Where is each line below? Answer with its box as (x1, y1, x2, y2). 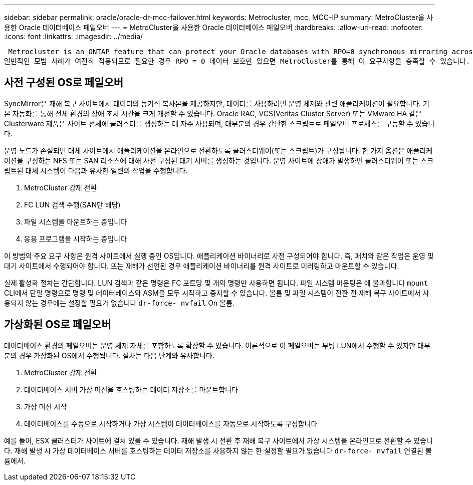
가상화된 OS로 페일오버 (4, 318, 111, 331)
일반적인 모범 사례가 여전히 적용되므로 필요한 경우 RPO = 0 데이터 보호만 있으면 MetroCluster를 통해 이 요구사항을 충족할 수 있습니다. (4, 57, 470, 65)
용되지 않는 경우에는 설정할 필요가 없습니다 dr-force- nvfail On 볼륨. (4, 298, 234, 307)
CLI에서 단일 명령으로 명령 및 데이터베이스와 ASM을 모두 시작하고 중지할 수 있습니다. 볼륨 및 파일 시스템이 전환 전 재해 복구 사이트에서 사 (4, 288, 429, 297)
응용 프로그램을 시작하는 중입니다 (24, 234, 127, 243)
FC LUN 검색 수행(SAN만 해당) (24, 200, 121, 209)
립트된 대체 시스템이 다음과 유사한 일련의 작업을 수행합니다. (4, 166, 188, 175)
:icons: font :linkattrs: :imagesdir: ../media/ (4, 32, 143, 41)
